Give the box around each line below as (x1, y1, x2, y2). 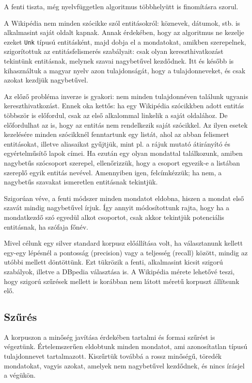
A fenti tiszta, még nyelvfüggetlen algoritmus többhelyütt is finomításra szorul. (4, 1, 238, 11)
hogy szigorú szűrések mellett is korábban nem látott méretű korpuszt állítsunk (4, 276, 239, 286)
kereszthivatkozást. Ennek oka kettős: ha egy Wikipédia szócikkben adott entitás (4, 100, 244, 111)
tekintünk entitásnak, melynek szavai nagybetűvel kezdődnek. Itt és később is (4, 56, 234, 66)
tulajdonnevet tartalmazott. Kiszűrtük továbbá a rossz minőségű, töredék (4, 351, 222, 361)
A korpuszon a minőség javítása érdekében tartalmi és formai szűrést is (4, 332, 215, 342)
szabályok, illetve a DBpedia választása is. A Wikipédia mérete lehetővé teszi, (4, 266, 235, 276)
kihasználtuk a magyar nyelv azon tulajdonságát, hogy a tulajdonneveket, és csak (4, 65, 246, 75)
